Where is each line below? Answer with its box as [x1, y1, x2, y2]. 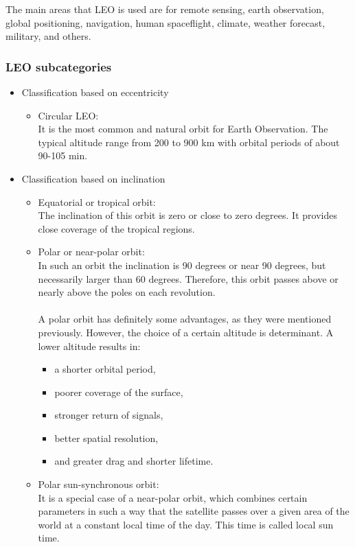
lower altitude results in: [38, 338, 141, 353]
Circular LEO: [38, 108, 99, 122]
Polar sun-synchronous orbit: [38, 477, 159, 491]
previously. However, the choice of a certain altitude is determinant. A [38, 325, 334, 339]
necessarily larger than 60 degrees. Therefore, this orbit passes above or [38, 271, 339, 286]
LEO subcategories [5, 58, 112, 75]
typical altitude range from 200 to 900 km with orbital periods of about [38, 135, 340, 149]
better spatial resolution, [54, 430, 159, 445]
